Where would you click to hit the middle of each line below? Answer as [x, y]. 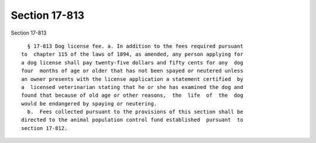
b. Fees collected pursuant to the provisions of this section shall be [135, 112]
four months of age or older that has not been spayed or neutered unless [132, 71]
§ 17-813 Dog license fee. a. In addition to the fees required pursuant [135, 46]
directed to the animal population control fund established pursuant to [132, 120]
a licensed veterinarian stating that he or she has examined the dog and [132, 87]
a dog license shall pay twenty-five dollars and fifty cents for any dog [132, 62]
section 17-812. [44, 128]
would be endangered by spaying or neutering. [89, 103]
